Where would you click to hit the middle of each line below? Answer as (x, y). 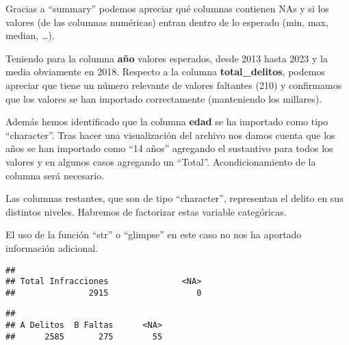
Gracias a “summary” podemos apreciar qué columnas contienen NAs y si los (167, 8)
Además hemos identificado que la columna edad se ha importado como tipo (167, 122)
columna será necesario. (55, 175)
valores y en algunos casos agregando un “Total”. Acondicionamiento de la (161, 161)
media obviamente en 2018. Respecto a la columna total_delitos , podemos (165, 72)
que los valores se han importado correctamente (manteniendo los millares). (164, 98)
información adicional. (52, 247)
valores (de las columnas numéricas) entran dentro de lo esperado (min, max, (167, 22)
